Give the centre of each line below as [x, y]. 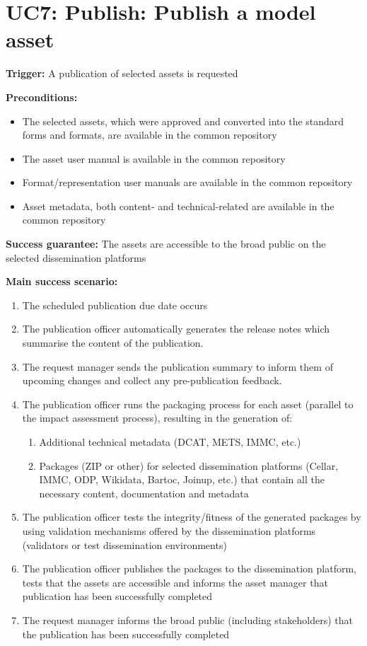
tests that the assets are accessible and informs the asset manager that [175, 582]
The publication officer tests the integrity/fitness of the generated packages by [192, 517]
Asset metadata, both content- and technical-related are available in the [178, 206]
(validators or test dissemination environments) [124, 544]
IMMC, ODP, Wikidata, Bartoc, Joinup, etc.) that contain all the [182, 479]
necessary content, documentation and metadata [144, 493]
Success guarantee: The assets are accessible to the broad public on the [166, 244]
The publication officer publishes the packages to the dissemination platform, [189, 569]
